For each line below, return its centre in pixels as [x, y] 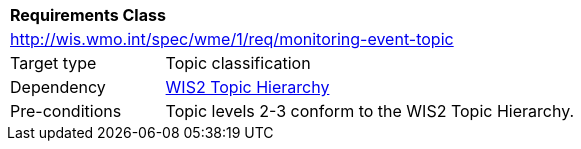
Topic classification [238, 63]
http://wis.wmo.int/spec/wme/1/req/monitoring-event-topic [232, 39]
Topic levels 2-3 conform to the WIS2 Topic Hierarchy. [370, 111]
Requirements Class [88, 15]
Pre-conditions [66, 111]
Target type [53, 63]
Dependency [58, 87]
